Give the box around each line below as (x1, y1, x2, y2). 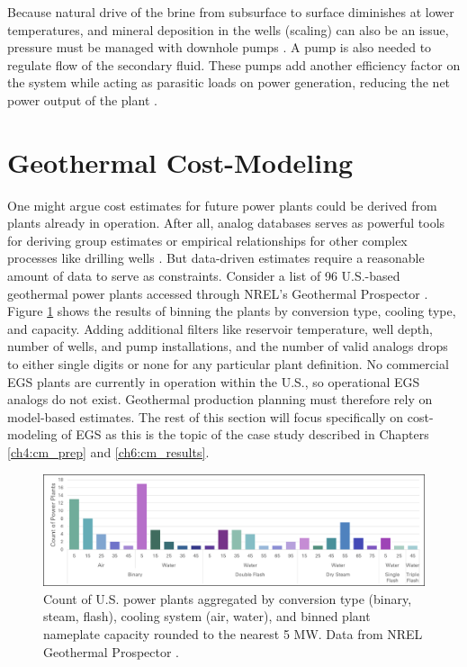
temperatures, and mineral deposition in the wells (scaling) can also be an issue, (7, 20, 449, 39)
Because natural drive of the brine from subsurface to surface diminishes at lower (7, 3, 454, 21)
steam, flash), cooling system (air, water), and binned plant (43, 607, 371, 626)
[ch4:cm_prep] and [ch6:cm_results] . (7, 443, 210, 461)
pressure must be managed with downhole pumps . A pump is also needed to (7, 38, 432, 57)
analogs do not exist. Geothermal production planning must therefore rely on (7, 390, 433, 409)
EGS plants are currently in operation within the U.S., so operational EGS (7, 372, 420, 391)
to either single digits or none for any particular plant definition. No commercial (7, 355, 449, 374)
